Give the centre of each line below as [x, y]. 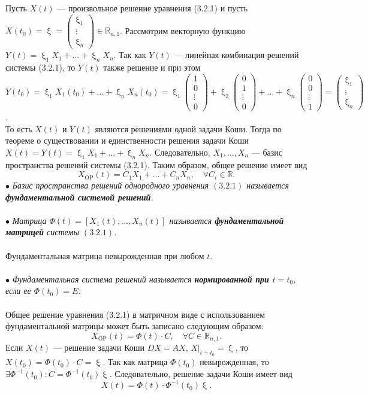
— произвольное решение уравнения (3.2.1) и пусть [153, 8]
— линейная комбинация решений [236, 55]
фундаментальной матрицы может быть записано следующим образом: [135, 326]
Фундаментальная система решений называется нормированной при [141, 279]
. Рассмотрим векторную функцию [183, 30]
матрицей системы [42, 232]
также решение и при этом [152, 67]
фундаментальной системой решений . [79, 197]
